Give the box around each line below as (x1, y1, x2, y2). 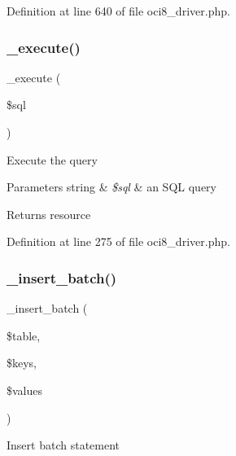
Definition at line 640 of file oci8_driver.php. (7, 2, 230, 19)
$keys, (7, 354, 37, 371)
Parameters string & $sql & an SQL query (7, 178, 216, 195)
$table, (7, 327, 41, 344)
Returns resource (7, 205, 91, 222)
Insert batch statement (7, 436, 120, 454)
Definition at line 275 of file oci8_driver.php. (7, 233, 230, 250)
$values (7, 381, 43, 398)
